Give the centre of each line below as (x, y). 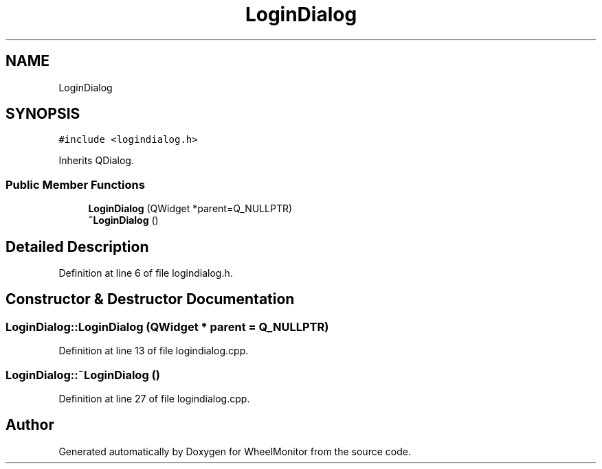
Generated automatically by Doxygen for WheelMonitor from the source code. (235, 451)
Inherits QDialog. (96, 161)
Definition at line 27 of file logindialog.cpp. (154, 399)
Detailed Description (77, 247)
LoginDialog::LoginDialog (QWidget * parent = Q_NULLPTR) (167, 327)
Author (30, 425)
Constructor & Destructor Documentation (150, 299)
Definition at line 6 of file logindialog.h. (146, 273)
